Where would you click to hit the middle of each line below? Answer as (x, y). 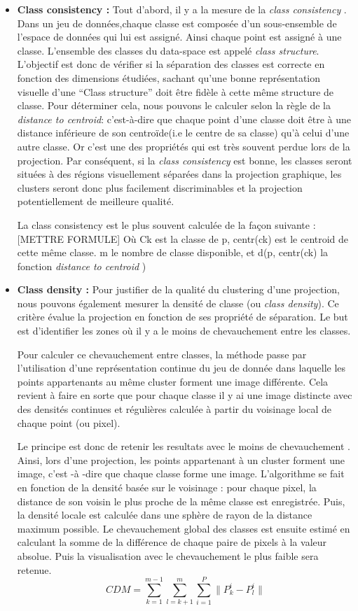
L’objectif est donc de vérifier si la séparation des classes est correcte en (171, 64)
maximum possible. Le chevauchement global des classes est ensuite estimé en (184, 528)
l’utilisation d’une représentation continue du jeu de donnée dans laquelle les (181, 368)
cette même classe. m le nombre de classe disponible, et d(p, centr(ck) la (173, 252)
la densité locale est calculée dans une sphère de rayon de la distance (165, 515)
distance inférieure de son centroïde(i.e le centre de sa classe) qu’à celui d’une (183, 133)
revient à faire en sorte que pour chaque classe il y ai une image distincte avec (185, 395)
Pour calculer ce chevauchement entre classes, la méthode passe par (162, 354)
